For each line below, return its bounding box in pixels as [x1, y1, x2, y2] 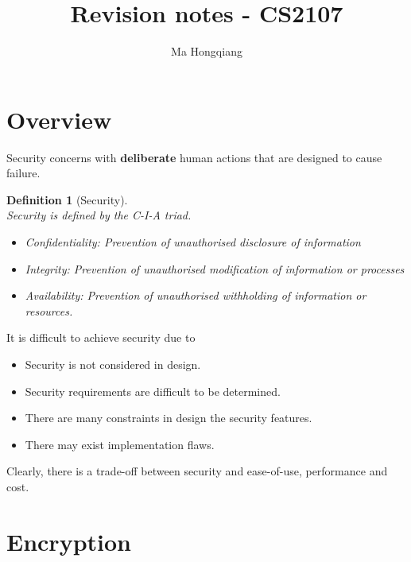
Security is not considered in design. [25, 356, 201, 372]
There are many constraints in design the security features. [25, 409, 312, 426]
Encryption [6, 525, 131, 557]
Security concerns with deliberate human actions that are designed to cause [6, 149, 382, 165]
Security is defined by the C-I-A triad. [6, 207, 192, 223]
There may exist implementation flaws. [25, 436, 215, 452]
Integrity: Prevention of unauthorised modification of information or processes [25, 260, 405, 277]
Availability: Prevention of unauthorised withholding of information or [25, 287, 366, 304]
